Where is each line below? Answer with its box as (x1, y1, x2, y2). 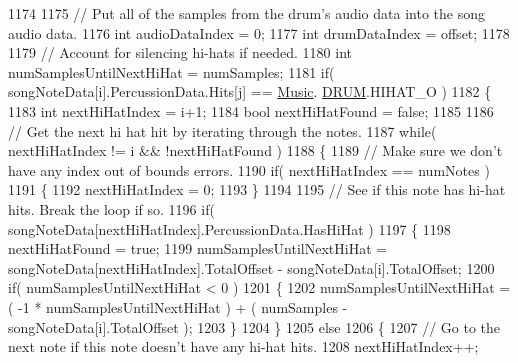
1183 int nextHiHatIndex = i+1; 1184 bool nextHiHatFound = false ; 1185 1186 (8, 100, 494, 121)
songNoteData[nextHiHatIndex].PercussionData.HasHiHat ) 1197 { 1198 (8, 218, 451, 239)
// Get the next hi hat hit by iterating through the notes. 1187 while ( (8, 120, 437, 141)
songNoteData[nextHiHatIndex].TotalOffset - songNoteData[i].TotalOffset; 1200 (8, 257, 495, 278)
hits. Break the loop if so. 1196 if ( (8, 198, 215, 219)
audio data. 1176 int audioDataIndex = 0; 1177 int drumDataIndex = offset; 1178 (8, 22, 510, 43)
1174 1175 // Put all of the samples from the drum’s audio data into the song (8, 3, 485, 23)
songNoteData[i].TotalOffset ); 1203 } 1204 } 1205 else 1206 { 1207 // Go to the (8, 316, 501, 337)
